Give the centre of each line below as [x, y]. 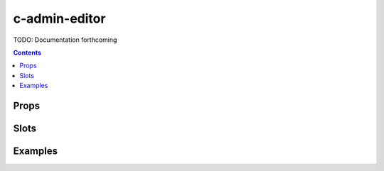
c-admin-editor [59, 18]
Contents [27, 53]
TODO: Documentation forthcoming [65, 40]
